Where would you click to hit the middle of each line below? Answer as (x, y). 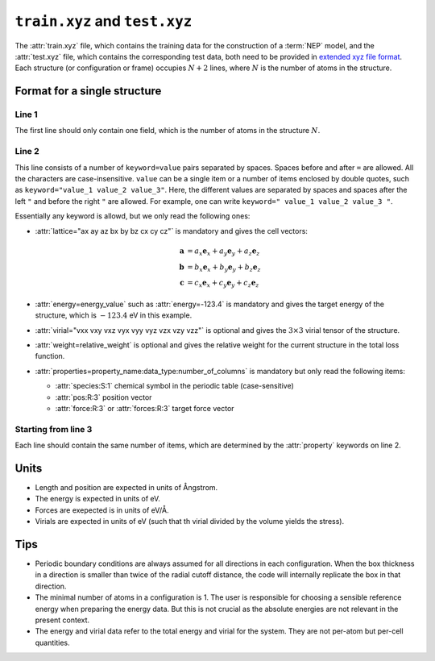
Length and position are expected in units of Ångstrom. (126, 487)
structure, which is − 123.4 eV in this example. (114, 315)
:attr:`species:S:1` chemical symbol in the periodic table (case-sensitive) (174, 386)
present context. (62, 620)
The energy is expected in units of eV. (98, 499)
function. (50, 356)
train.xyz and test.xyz (104, 21)
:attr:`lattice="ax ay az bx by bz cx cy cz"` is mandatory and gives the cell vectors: (171, 231)
